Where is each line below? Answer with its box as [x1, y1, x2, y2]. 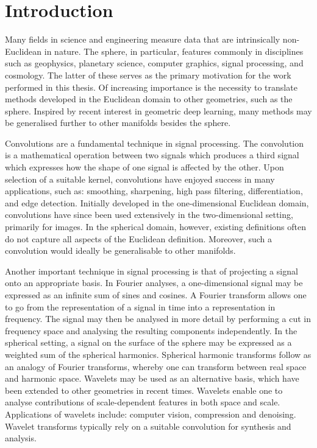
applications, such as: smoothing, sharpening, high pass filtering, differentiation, [5, 184, 303, 197]
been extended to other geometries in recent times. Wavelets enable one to [5, 383, 283, 396]
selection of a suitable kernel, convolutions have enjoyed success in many [5, 172, 275, 185]
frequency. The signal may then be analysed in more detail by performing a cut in [5, 312, 311, 325]
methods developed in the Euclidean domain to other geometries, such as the [5, 93, 293, 105]
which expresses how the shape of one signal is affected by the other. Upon [5, 161, 284, 173]
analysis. [5, 432, 37, 444]
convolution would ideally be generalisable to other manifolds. [5, 244, 236, 257]
